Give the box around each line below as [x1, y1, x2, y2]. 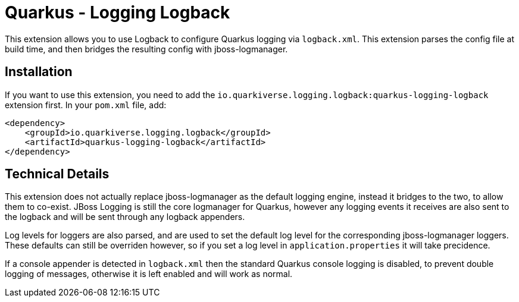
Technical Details [5, 166, 110, 182]
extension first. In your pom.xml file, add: [5, 99, 167, 110]
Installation [5, 64, 73, 80]
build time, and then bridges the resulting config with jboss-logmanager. [5, 43, 288, 54]
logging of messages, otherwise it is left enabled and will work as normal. [5, 269, 293, 279]
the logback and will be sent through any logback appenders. [5, 212, 245, 222]
